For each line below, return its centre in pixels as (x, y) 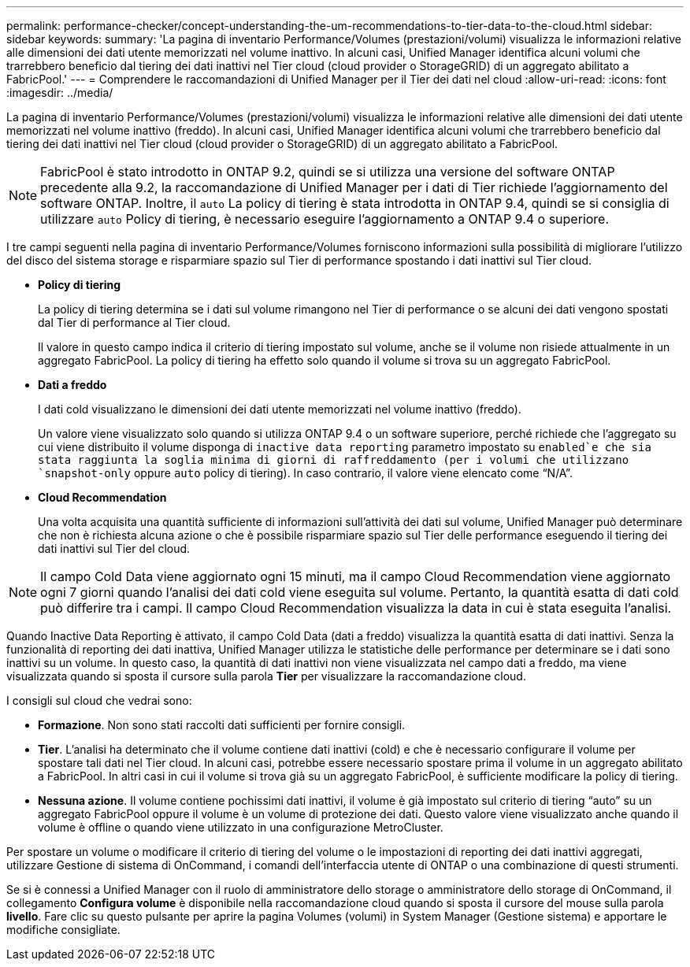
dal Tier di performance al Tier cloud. (134, 322)
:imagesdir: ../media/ (60, 93)
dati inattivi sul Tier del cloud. (114, 548)
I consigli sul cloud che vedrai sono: (99, 700)
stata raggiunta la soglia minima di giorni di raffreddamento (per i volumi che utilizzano (334, 460)
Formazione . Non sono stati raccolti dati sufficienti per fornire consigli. (222, 725)
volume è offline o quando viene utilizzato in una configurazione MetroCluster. (241, 827)
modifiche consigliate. (63, 930)
